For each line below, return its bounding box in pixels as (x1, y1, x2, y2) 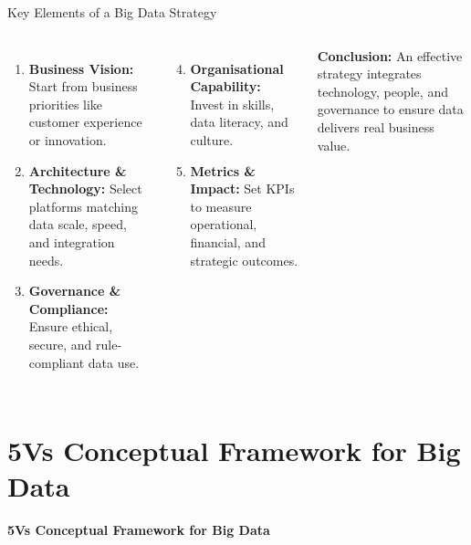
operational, (190, 215, 257, 234)
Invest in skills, (190, 94, 275, 113)
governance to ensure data (317, 100, 464, 119)
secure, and (28, 334, 92, 353)
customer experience (28, 112, 142, 131)
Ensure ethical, (28, 317, 113, 336)
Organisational (190, 58, 284, 78)
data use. (88, 352, 140, 372)
